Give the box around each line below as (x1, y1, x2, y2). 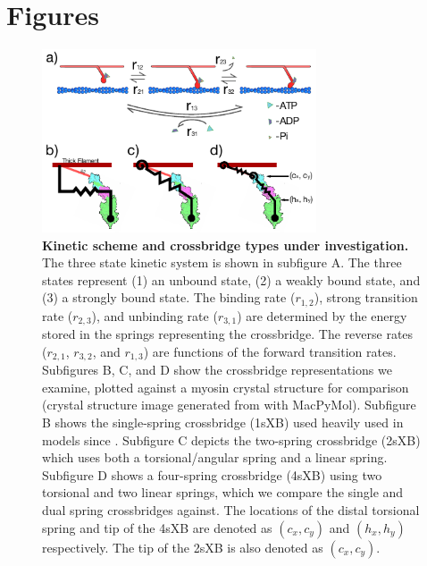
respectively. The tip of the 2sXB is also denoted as (42, 537, 323, 556)
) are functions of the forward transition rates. (143, 342, 397, 360)
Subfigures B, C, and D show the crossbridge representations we (42, 360, 392, 379)
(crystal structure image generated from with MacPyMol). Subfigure (42, 395, 416, 414)
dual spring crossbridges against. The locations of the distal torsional (42, 500, 420, 519)
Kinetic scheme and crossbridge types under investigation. (42, 235, 409, 254)
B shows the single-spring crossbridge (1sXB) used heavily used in (42, 413, 404, 432)
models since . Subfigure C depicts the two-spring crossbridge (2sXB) (42, 430, 421, 449)
